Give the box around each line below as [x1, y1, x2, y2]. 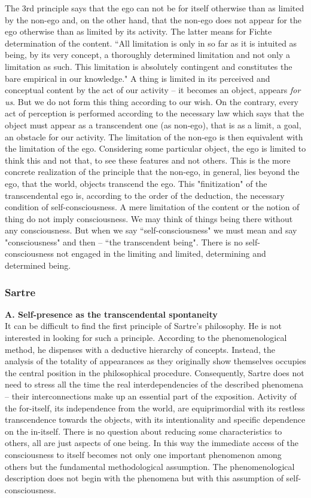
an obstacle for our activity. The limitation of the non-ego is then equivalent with [5, 130, 303, 143]
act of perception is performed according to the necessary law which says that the [5, 107, 304, 119]
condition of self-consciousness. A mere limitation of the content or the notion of [5, 201, 300, 213]
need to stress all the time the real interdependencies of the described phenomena [5, 378, 304, 391]
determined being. [5, 259, 71, 272]
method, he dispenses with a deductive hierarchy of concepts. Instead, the [5, 343, 275, 355]
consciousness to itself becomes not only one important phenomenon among [5, 448, 282, 460]
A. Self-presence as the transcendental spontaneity [5, 308, 218, 320]
